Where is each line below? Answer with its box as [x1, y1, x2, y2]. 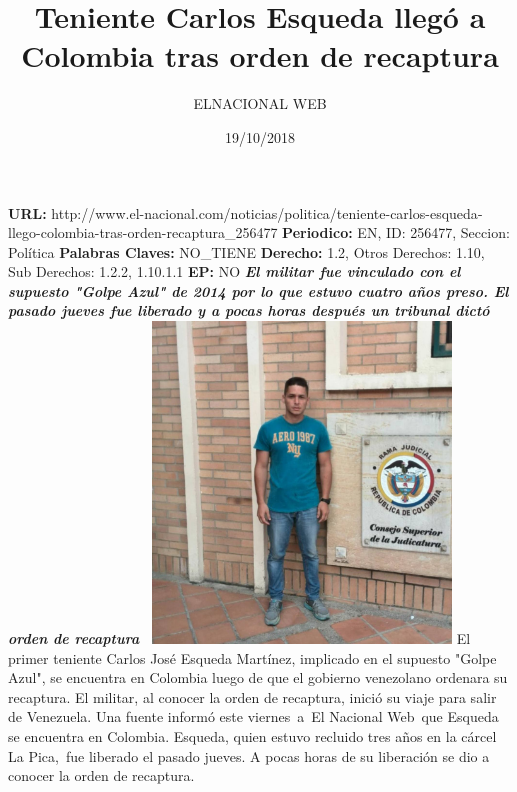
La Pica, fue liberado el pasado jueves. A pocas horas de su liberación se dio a [8, 745, 490, 766]
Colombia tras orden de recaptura [21, 35, 499, 76]
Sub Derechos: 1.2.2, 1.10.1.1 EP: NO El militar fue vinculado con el [8, 261, 461, 282]
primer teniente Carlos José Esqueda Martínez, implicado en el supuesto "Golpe [8, 647, 497, 668]
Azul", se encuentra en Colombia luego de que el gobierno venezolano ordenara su [8, 667, 508, 688]
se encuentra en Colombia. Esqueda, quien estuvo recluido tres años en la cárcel [8, 726, 497, 747]
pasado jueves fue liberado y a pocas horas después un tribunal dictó [8, 300, 490, 321]
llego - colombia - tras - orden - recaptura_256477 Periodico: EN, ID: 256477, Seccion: [8, 222, 510, 243]
